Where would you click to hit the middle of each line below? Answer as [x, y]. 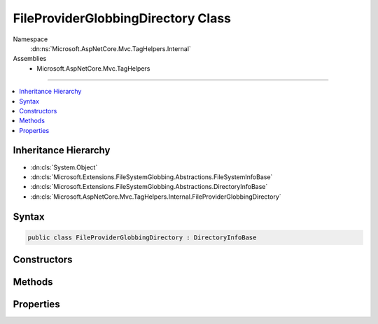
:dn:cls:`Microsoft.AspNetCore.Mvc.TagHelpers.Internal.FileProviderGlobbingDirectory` [156, 197]
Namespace [30, 39]
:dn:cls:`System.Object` [64, 167]
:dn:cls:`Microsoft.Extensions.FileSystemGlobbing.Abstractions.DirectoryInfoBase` [149, 187]
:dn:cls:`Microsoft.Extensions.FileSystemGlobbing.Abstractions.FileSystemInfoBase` [152, 177]
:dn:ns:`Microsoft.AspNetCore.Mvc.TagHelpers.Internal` [111, 48]
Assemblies [30, 59]
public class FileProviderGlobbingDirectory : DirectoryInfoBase [142, 237]
